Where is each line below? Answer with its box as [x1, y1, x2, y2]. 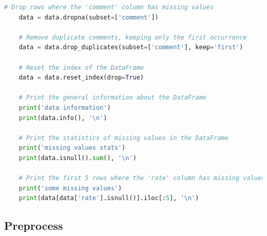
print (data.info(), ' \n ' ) [18, 114, 107, 122]
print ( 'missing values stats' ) [18, 144, 126, 152]
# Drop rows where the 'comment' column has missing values [4, 4, 214, 11]
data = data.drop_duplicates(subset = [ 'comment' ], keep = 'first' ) [18, 44, 243, 51]
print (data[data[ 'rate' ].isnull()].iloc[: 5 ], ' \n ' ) [18, 194, 199, 202]
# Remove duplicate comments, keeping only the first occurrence [18, 33, 247, 41]
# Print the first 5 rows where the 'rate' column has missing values [18, 174, 265, 182]
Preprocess [4, 218, 63, 233]
